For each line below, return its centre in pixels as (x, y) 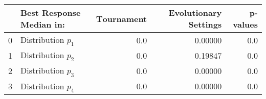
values (245, 24)
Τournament (121, 18)
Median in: (43, 24)
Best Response (51, 13)
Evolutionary (195, 13)
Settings (205, 24)
